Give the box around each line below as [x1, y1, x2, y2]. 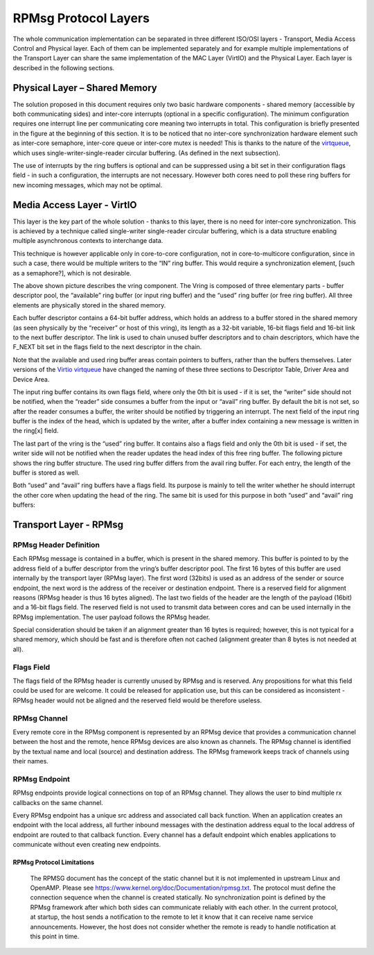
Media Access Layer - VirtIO [12, 198, 138, 211]
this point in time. [30, 932, 80, 940]
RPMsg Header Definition [12, 540, 100, 550]
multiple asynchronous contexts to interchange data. [12, 237, 163, 245]
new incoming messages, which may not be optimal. [12, 180, 163, 189]
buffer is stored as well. [12, 468, 80, 477]
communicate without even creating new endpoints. [12, 840, 161, 849]
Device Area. [12, 375, 50, 383]
